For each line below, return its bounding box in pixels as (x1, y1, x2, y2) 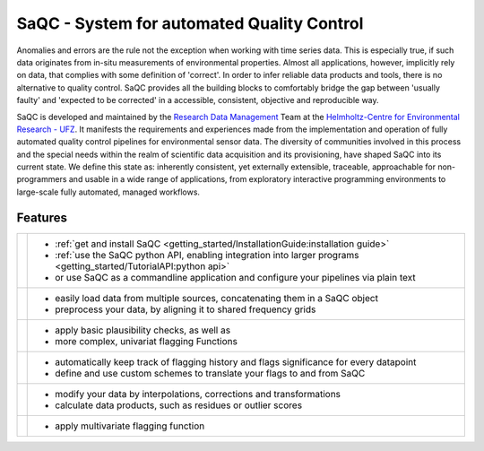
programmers (16, 174, 67, 185)
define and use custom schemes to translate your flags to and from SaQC (55, 367, 366, 379)
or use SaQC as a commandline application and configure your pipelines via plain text (55, 271, 416, 283)
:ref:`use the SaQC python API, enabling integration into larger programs (55, 248, 359, 261)
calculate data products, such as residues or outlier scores (55, 399, 303, 412)
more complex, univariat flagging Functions (55, 334, 238, 347)
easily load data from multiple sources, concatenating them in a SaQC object (55, 291, 378, 304)
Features (16, 210, 67, 225)
